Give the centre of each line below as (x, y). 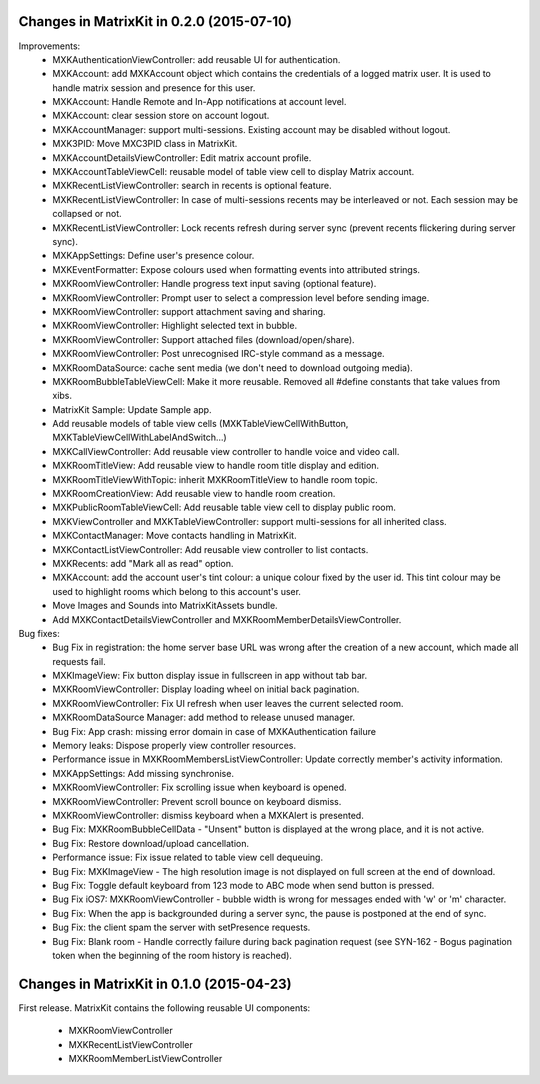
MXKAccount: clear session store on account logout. (161, 116)
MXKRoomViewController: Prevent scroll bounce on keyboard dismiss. (197, 801)
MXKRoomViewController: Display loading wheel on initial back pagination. (206, 689)
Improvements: (49, 46)
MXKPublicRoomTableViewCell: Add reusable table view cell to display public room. (224, 507)
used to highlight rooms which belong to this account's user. (177, 591)
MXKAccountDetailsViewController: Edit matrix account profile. (182, 157)
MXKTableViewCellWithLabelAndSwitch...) (139, 437)
